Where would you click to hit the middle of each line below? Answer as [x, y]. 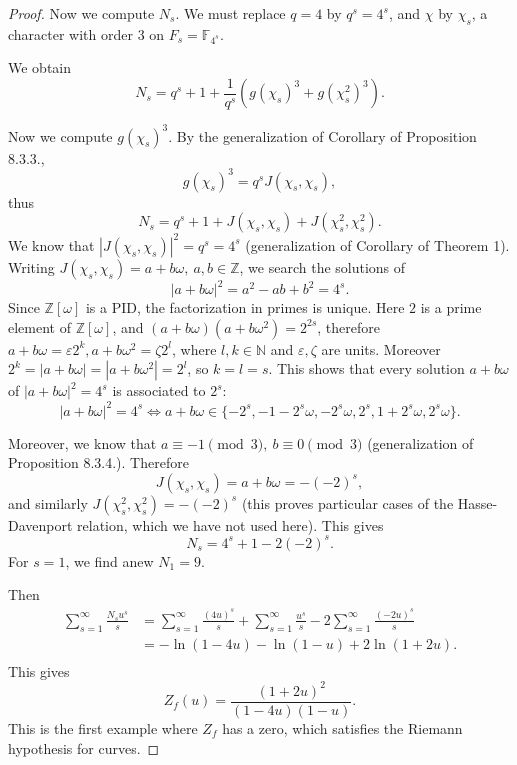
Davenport [40, 524]
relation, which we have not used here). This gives [230, 524]
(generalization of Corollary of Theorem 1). [377, 244]
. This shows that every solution [366, 368]
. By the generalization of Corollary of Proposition [322, 135]
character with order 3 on [86, 33]
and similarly [48, 502]
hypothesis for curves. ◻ [84, 747]
